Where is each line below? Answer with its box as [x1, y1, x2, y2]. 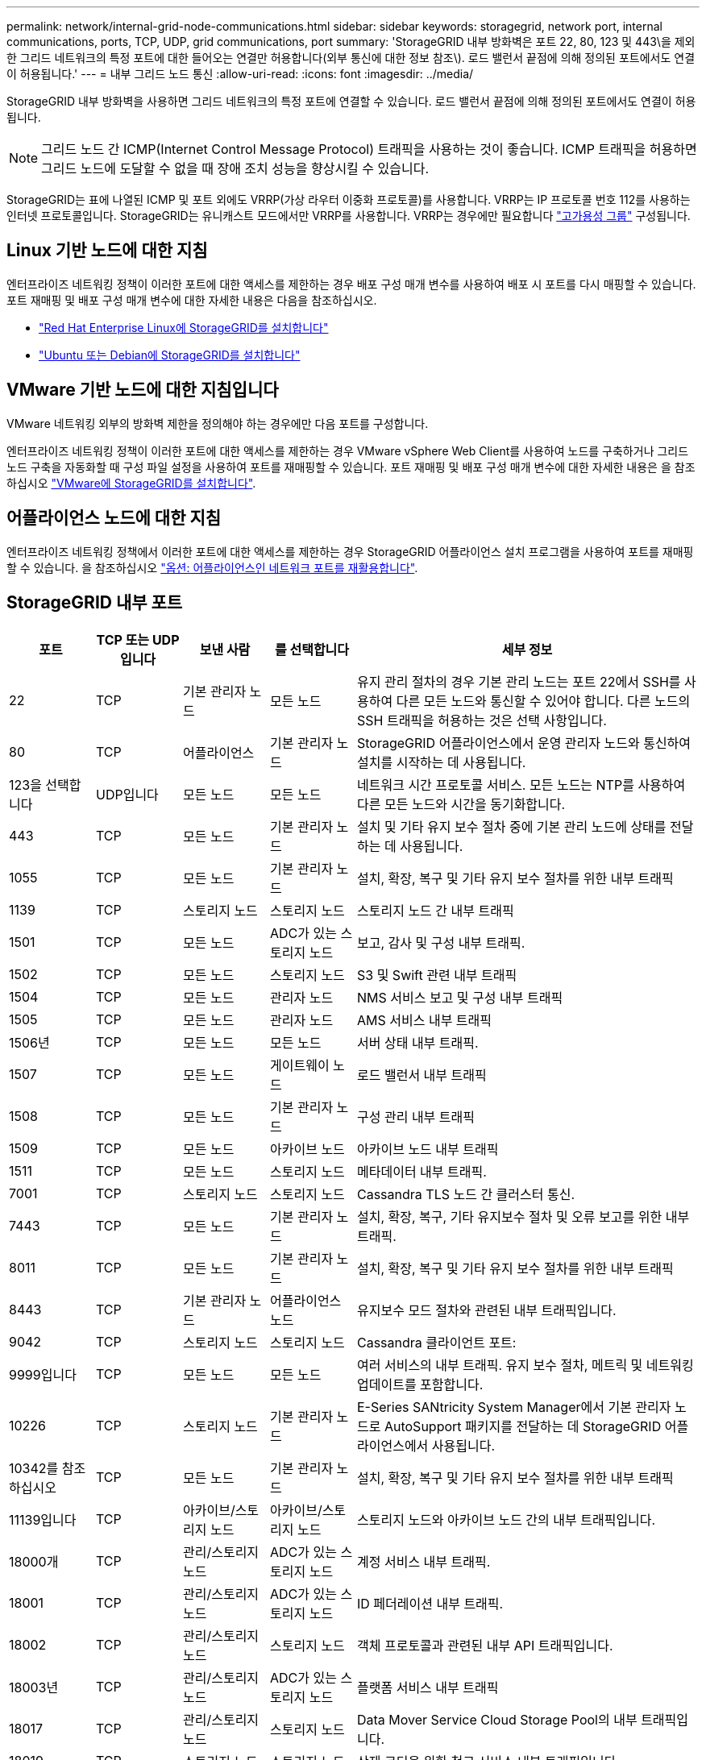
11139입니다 [9, 1512, 77, 1529]
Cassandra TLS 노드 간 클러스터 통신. [357, 1186, 575, 1203]
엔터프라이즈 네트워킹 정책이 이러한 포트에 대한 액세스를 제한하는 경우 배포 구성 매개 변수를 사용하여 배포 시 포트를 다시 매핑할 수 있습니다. [6, 276, 696, 291]
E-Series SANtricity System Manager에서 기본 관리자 [357, 1399, 671, 1416]
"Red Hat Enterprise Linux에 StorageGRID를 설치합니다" [39, 320, 329, 334]
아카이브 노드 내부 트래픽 [357, 1141, 499, 1158]
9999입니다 [9, 1367, 77, 1384]
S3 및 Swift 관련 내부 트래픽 [357, 967, 517, 984]
